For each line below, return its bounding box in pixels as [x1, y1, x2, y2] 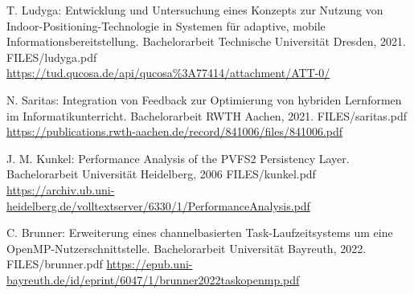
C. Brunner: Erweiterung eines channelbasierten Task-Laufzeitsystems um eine [6, 224, 393, 241]
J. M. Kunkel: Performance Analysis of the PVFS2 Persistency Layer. [6, 149, 350, 166]
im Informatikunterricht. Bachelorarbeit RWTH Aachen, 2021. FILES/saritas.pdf [6, 107, 408, 124]
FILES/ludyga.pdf [6, 48, 97, 65]
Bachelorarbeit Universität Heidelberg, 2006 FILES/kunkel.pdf [6, 165, 316, 182]
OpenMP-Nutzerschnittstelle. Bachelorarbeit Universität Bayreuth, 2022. [6, 239, 367, 256]
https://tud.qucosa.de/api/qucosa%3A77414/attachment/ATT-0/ [6, 64, 330, 81]
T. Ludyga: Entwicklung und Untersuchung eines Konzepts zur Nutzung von [6, 2, 383, 18]
